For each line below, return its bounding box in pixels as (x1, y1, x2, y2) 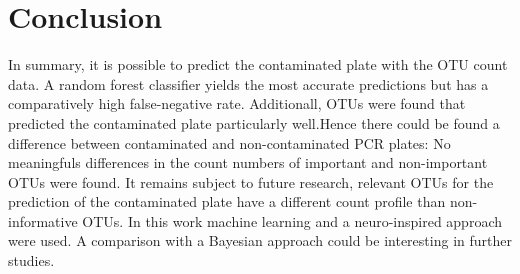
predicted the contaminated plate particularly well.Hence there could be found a (8, 112, 500, 133)
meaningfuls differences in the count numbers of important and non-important (8, 152, 488, 173)
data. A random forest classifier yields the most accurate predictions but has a (8, 73, 489, 94)
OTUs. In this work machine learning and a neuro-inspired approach (82, 210, 503, 231)
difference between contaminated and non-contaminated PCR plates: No (8, 132, 451, 153)
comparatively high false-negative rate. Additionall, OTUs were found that (8, 93, 466, 114)
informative (8, 210, 78, 231)
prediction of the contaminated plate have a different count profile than (8, 191, 446, 212)
